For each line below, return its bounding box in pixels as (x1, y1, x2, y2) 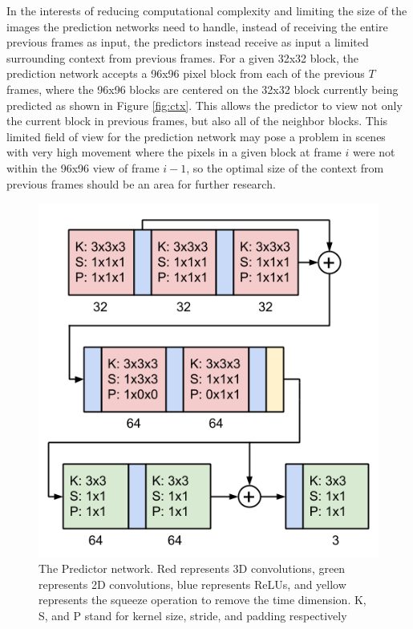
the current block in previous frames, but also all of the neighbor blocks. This (6, 112, 388, 129)
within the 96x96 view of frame (6, 159, 160, 176)
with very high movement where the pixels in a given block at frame (6, 144, 342, 160)
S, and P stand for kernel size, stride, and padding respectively (38, 607, 347, 623)
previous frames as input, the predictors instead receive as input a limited (6, 34, 369, 51)
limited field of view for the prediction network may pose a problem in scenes (6, 128, 386, 144)
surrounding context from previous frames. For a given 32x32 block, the (6, 49, 358, 66)
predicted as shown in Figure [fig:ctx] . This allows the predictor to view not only (6, 96, 403, 113)
